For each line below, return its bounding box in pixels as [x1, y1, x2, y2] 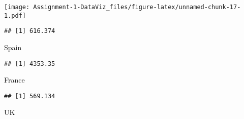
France [4, 74, 25, 85]
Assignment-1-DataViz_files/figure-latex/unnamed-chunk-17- [33, 4, 241, 11]
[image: [4, 4, 30, 11]
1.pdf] [4, 12, 26, 19]
